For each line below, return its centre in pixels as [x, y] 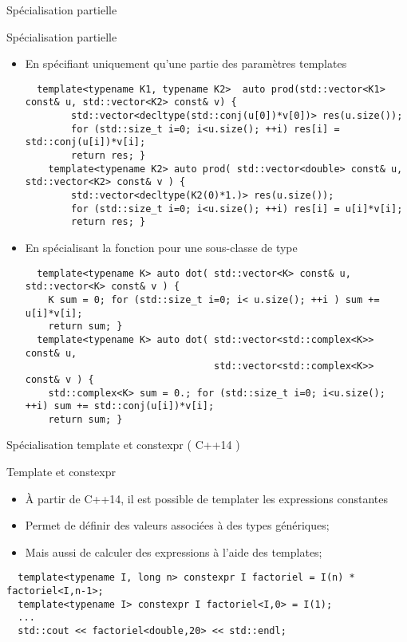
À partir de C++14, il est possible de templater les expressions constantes [207, 498]
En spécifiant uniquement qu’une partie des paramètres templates [186, 63]
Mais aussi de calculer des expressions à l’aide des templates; [174, 551]
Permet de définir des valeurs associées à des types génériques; [177, 525]
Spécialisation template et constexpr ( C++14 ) [123, 445]
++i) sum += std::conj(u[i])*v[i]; [120, 406]
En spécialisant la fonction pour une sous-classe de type [161, 247]
